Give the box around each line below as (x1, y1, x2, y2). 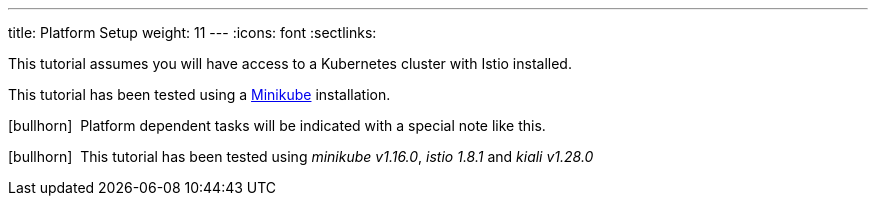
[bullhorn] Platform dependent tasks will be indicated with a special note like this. (8, 117, 546, 134)
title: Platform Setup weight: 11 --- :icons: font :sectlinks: (8, 24, 377, 41)
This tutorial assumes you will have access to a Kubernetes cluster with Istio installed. (8, 55, 572, 72)
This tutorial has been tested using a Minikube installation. (8, 86, 391, 103)
